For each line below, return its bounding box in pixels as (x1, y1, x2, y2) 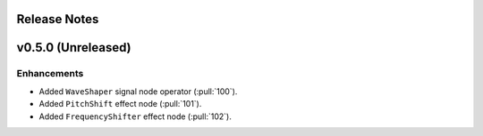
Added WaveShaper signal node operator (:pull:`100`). (38, 85, 238, 97)
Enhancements (16, 68, 84, 80)
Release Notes (16, 12, 99, 27)
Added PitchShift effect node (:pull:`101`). (38, 99, 202, 109)
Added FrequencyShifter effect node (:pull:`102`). (38, 111, 232, 122)
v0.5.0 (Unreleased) (16, 40, 131, 55)
